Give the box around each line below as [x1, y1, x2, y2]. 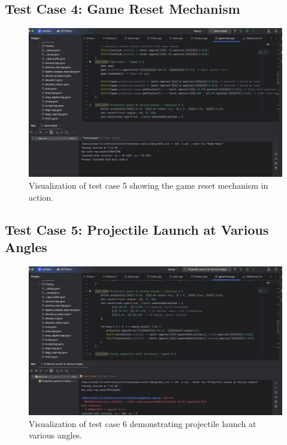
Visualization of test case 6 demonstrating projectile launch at [29, 417, 257, 429]
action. [29, 191, 54, 203]
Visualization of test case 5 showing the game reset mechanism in [29, 179, 268, 192]
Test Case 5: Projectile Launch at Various [5, 220, 269, 238]
